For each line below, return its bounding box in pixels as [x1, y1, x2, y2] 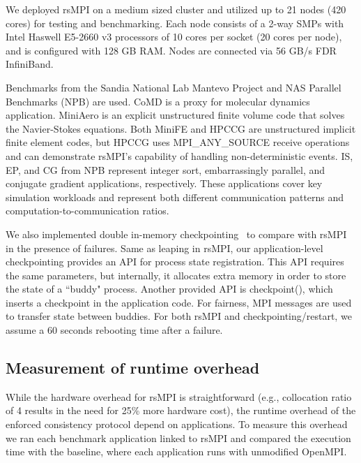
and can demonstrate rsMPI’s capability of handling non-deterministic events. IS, [6, 148, 353, 163]
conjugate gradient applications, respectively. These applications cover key [6, 176, 323, 191]
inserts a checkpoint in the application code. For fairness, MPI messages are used [6, 295, 352, 309]
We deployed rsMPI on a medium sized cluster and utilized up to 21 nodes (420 [6, 2, 346, 16]
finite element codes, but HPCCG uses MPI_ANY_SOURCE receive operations [6, 135, 350, 149]
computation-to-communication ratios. [6, 203, 169, 218]
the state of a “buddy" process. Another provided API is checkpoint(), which [6, 281, 333, 296]
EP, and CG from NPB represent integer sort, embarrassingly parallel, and [6, 162, 325, 177]
